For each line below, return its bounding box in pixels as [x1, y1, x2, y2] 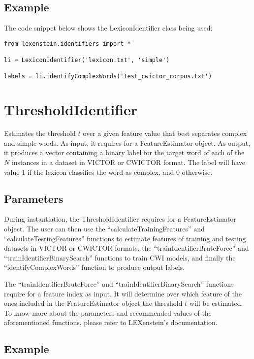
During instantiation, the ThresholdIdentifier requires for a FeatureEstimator [4, 214, 236, 224]
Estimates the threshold [4, 128, 76, 138]
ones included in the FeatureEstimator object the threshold [4, 298, 183, 308]
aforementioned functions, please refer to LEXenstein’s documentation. [4, 317, 218, 327]
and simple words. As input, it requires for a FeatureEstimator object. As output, [4, 137, 251, 148]
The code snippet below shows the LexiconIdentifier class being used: [4, 23, 213, 33]
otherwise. [182, 166, 213, 177]
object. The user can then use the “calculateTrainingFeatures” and [4, 223, 205, 233]
